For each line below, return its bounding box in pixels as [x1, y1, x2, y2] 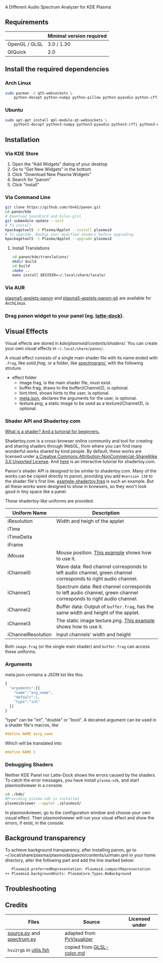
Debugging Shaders [5, 761, 53, 768]
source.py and [7, 930, 40, 936]
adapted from [65, 930, 96, 936]
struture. [5, 365, 22, 371]
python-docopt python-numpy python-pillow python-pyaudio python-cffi [14, 95, 160, 100]
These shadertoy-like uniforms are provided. [5, 498, 94, 504]
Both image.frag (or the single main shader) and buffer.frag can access [5, 643, 150, 649]
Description [92, 509, 120, 516]
